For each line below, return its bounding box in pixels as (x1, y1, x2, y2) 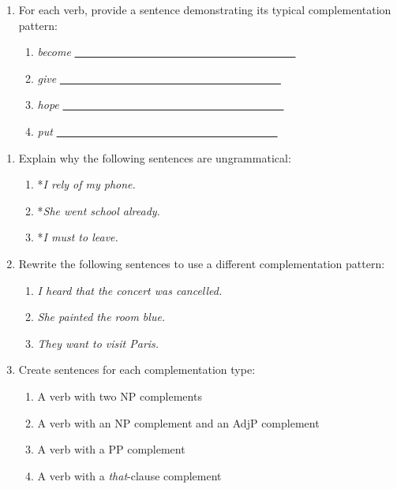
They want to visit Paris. (37, 334, 159, 351)
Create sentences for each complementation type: (18, 361, 256, 378)
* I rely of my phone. (37, 176, 136, 192)
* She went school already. (37, 202, 160, 218)
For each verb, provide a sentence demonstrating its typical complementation (18, 2, 391, 17)
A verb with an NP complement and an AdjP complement (37, 414, 320, 431)
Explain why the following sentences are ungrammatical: (18, 149, 291, 166)
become (37, 43, 71, 60)
